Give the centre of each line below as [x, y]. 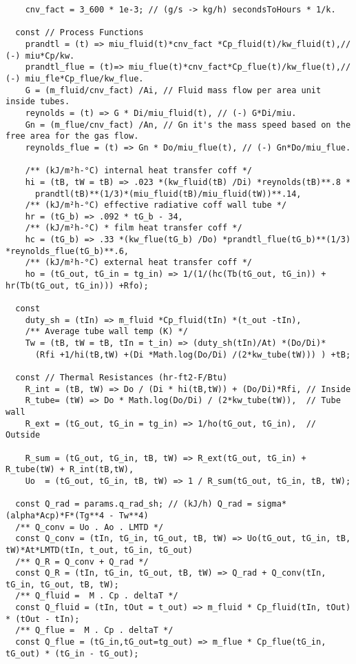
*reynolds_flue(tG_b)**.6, [67, 251]
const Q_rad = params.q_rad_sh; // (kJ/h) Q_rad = [134, 504]
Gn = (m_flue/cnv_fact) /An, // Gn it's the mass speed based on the [188, 125]
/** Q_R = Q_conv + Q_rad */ [82, 562]
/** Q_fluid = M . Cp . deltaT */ [97, 596]
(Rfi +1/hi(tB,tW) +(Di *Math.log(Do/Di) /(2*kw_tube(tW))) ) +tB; [193, 354]
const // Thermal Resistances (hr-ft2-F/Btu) [122, 378]
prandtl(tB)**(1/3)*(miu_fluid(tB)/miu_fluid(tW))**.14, [168, 194]
